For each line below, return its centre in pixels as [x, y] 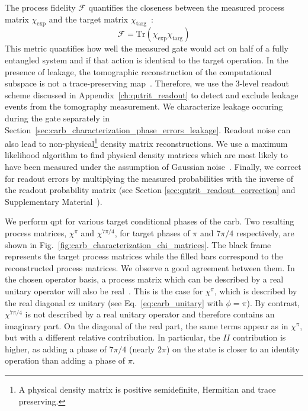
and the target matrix [89, 19]
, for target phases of [152, 232]
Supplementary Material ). [54, 201]
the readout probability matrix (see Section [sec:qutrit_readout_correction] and [150, 190]
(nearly [142, 349]
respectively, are [265, 232]
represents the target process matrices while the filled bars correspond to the [144, 256]
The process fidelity [40, 7]
